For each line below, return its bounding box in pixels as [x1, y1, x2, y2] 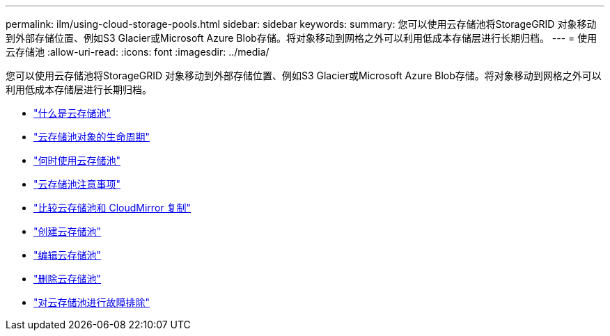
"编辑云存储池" [33, 249, 102, 261]
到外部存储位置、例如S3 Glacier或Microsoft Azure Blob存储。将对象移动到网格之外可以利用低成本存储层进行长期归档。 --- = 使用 [6, 32, 597, 44]
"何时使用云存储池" [33, 154, 121, 166]
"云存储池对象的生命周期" [33, 131, 150, 143]
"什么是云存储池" [33, 107, 111, 119]
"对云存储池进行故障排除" [33, 296, 150, 308]
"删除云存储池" [33, 273, 102, 285]
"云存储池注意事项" [33, 178, 121, 190]
